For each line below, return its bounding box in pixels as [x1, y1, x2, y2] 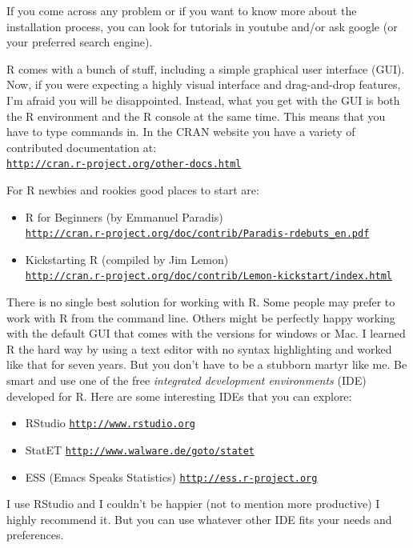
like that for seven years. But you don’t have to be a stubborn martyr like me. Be [6, 356, 407, 373]
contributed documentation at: [6, 138, 157, 155]
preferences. [6, 526, 64, 543]
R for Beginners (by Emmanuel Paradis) [25, 208, 223, 225]
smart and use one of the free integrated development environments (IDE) [6, 372, 367, 389]
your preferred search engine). [6, 34, 153, 50]
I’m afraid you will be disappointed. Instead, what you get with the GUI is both [6, 91, 400, 108]
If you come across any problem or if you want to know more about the [6, 2, 357, 18]
